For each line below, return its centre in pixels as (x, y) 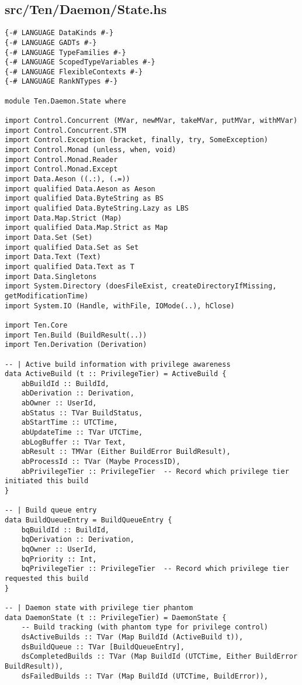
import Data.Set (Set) (49, 237)
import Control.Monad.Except (61, 169)
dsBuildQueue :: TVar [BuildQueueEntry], (103, 647)
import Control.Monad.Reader (61, 159)
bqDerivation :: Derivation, (78, 540)
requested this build (47, 578)
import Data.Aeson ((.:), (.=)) (67, 179)
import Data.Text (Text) (53, 257)
